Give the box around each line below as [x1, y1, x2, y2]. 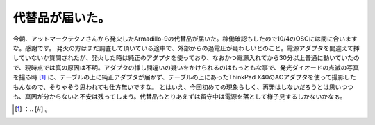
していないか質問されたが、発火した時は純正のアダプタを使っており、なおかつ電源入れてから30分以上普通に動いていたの [12, 54, 360, 62]
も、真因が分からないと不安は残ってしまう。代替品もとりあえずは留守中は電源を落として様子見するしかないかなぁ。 [12, 92, 347, 100]
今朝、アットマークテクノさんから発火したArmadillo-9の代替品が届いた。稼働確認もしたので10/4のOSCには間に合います [12, 35, 358, 43]
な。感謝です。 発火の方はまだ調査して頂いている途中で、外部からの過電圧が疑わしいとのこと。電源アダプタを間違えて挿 [12, 44, 360, 52]
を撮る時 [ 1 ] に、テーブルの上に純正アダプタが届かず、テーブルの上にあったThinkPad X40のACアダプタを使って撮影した [12, 73, 357, 81]
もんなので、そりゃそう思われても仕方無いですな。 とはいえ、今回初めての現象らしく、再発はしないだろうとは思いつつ [12, 83, 354, 91]
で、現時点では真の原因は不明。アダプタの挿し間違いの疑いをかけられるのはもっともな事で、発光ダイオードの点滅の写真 [12, 63, 359, 72]
